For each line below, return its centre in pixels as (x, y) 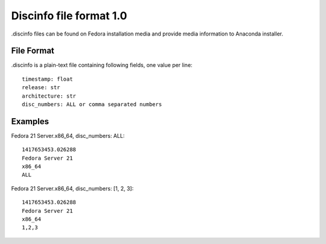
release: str (41, 88)
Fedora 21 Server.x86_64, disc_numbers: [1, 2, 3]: (72, 188)
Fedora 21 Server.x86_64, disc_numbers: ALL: (68, 136)
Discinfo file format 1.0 (69, 16)
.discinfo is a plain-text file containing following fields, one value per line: (102, 65)
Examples (30, 121)
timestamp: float (47, 79)
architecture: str (49, 96)
